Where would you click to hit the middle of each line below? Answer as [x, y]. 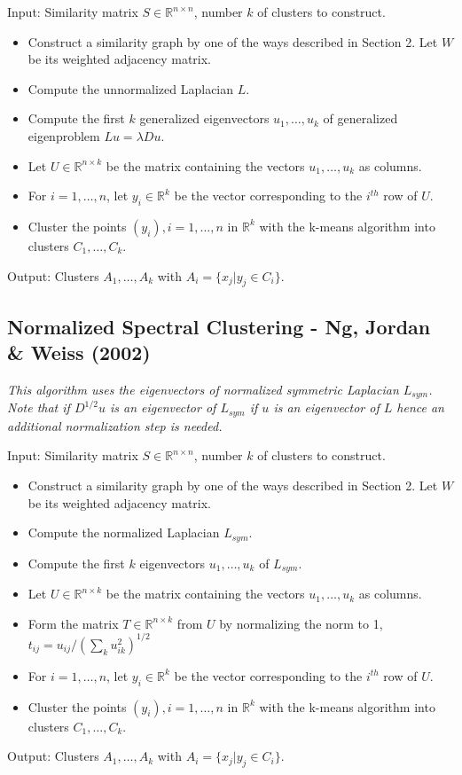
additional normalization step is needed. [115, 425]
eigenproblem [64, 135]
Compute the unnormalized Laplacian [131, 88]
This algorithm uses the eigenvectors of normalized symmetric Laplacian [203, 389]
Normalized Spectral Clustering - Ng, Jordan [219, 326]
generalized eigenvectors [204, 118]
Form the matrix [73, 623]
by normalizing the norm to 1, [301, 623]
